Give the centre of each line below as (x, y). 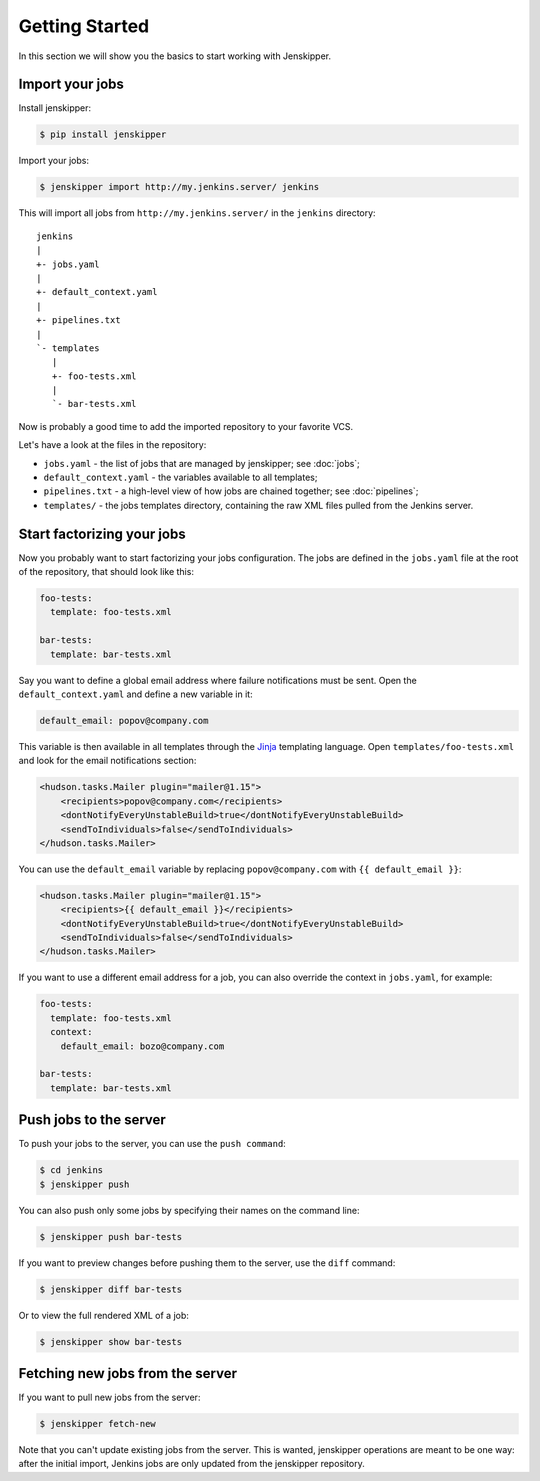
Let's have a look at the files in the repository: (112, 445)
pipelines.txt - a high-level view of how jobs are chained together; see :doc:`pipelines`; (231, 491)
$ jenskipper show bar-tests (111, 1341)
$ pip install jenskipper (103, 134)
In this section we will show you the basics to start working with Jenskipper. (175, 56)
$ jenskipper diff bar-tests (111, 1289)
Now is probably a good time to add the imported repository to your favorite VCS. (186, 426)
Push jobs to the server (92, 1120)
